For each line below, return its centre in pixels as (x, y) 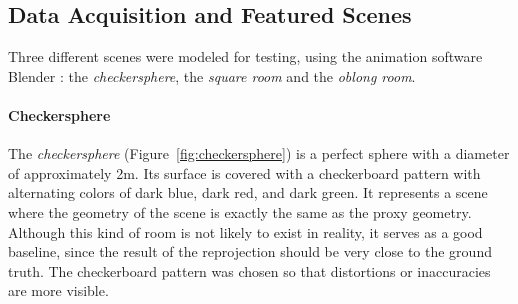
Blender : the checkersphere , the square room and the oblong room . (212, 75)
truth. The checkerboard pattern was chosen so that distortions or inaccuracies (249, 270)
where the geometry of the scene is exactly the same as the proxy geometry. (240, 211)
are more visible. (58, 290)
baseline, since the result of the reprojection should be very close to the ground (250, 251)
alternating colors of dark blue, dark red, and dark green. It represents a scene (248, 192)
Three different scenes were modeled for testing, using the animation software (245, 56)
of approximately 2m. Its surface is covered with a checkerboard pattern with (244, 172)
